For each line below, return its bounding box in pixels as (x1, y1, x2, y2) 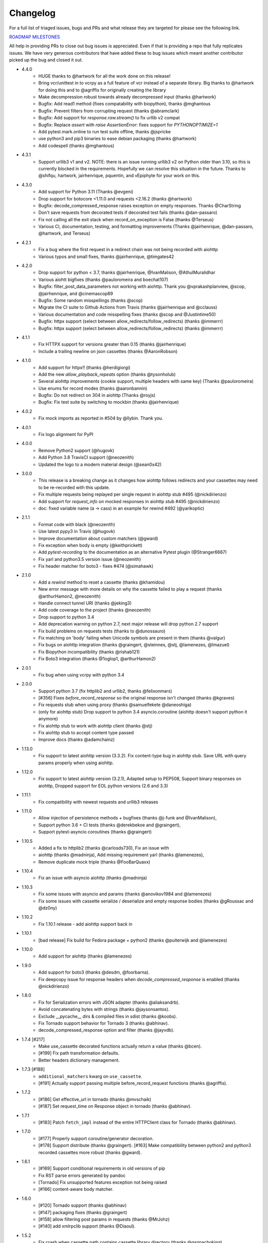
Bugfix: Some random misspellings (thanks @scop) (38, 297, 143, 303)
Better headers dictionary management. (38, 1057, 120, 1063)
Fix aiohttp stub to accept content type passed (38, 730, 134, 736)
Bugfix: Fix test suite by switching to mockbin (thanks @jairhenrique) (38, 399, 179, 405)
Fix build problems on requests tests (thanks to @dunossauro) (38, 628, 166, 634)
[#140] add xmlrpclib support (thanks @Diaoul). (38, 1223, 136, 1229)
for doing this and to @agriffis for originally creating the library (38, 87, 166, 93)
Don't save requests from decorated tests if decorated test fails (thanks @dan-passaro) (38, 209, 218, 216)
